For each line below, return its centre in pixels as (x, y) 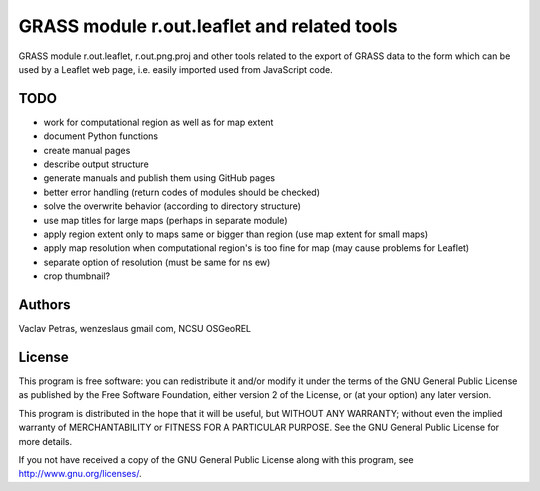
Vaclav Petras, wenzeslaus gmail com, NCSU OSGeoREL (135, 329)
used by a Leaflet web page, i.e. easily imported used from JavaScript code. (176, 69)
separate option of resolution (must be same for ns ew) (157, 262)
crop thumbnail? (76, 276)
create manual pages (87, 150)
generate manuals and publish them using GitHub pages (159, 178)
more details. (45, 441)
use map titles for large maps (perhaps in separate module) (165, 220)
